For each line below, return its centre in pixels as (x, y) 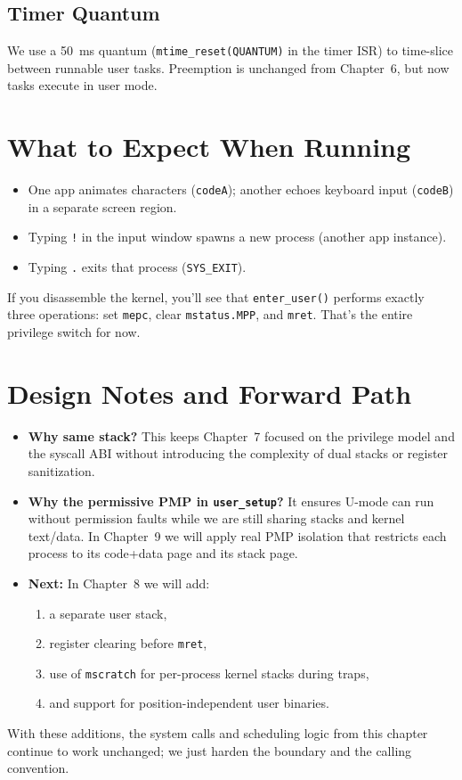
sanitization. (61, 470)
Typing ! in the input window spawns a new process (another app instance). (237, 237)
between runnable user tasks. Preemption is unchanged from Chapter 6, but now (228, 67)
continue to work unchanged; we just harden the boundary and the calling (210, 750)
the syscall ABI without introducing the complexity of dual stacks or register (238, 453)
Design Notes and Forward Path (210, 393)
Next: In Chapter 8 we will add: (119, 583)
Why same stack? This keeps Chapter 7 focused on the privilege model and (241, 435)
